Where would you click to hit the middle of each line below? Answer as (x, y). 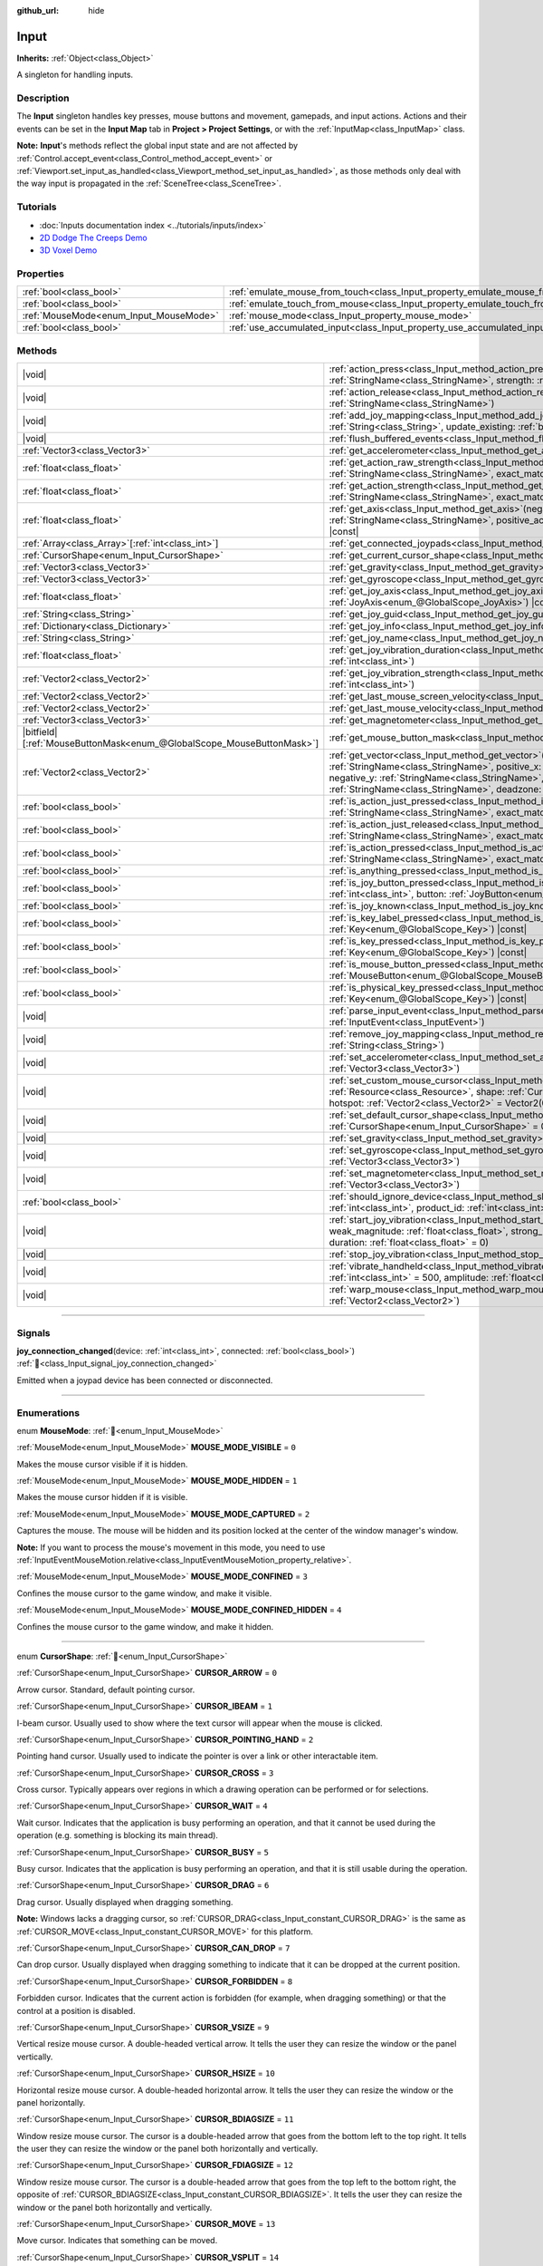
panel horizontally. (51, 2102)
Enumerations (48, 1412)
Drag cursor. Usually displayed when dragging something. (125, 1902)
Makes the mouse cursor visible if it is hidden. (102, 1464)
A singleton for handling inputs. (75, 75)
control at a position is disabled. (76, 2010)
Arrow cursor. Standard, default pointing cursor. (106, 1690)
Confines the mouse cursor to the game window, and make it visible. (144, 1593)
